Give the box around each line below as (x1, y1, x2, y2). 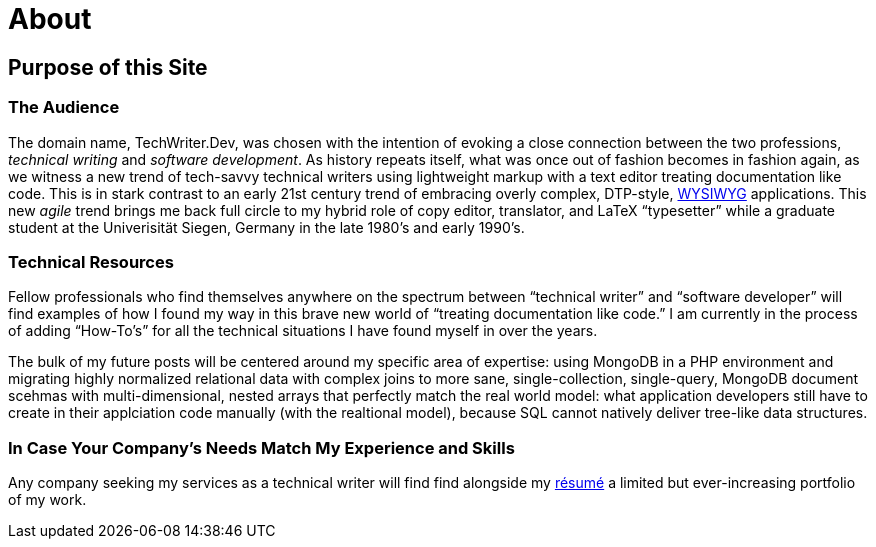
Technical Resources (8, 251, 174, 272)
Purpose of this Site (8, 54, 208, 80)
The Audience (8, 97, 120, 118)
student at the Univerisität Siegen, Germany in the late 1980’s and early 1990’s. (8, 218, 525, 236)
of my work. (8, 491, 87, 509)
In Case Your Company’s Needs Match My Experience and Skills (8, 437, 515, 458)
